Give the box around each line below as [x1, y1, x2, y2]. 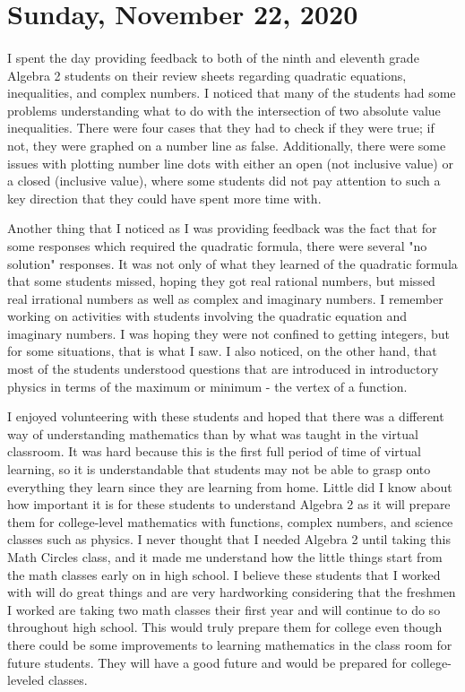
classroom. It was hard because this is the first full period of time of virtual [7, 442, 421, 461]
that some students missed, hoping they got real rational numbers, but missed [7, 272, 435, 290]
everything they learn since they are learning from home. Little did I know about [7, 477, 452, 496]
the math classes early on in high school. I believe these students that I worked [7, 565, 441, 584]
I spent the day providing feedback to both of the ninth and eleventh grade [7, 48, 419, 66]
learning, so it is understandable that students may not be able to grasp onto [7, 460, 431, 479]
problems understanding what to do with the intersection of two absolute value [7, 100, 441, 119]
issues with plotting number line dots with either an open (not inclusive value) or [7, 153, 453, 172]
